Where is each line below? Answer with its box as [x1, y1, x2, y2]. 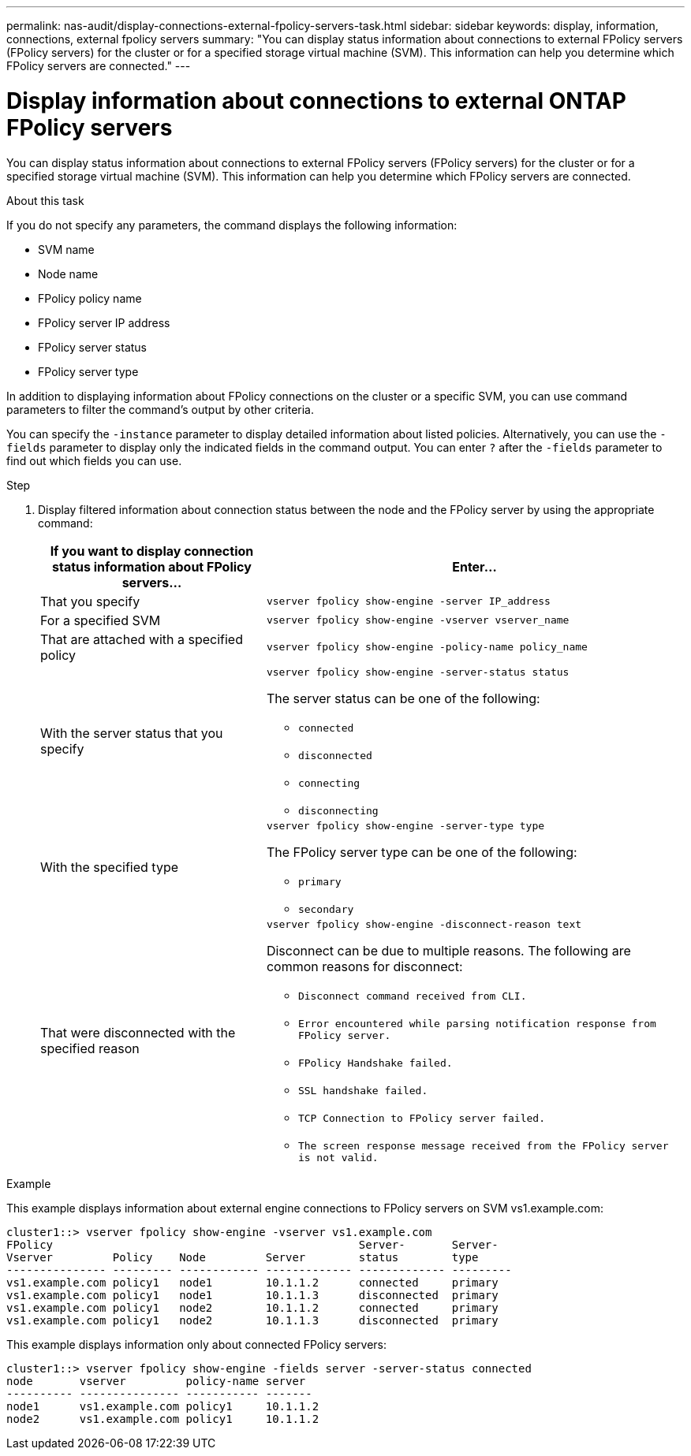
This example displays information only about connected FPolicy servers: [6, 1337, 387, 1351]
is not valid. [297, 1151, 379, 1164]
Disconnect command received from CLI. [297, 989, 527, 1002]
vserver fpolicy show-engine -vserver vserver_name [266, 614, 570, 626]
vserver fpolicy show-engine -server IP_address [266, 595, 551, 607]
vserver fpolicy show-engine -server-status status [266, 665, 570, 678]
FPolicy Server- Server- [6, 1238, 499, 1251]
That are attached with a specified [40, 631, 243, 647]
